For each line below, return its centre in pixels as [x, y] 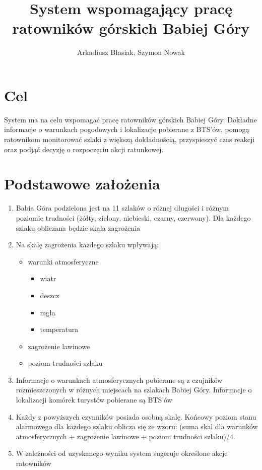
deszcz [50, 295]
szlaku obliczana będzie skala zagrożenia [78, 227]
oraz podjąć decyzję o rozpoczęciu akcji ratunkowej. [84, 149]
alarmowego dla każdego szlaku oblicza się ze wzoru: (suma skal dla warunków [137, 426]
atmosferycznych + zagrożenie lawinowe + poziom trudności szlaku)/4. [125, 436]
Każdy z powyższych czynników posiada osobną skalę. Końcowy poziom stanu [136, 416]
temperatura [59, 329]
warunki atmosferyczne [63, 261]
